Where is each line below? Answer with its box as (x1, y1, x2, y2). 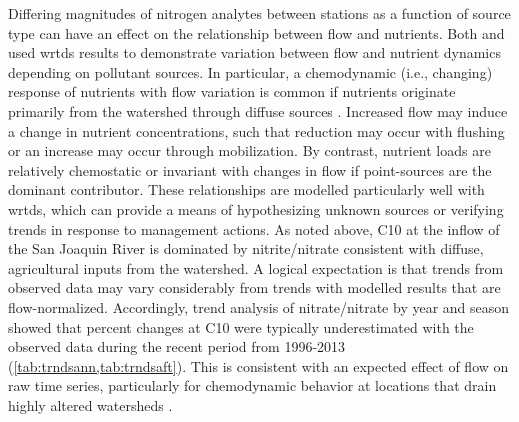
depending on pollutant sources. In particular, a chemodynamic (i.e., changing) (8, 61, 493, 82)
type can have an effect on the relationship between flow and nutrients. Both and (8, 22, 505, 43)
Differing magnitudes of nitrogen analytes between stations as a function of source (8, 3, 511, 23)
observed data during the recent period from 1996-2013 (8, 336, 346, 357)
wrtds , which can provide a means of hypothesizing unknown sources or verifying (8, 198, 504, 219)
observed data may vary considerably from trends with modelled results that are (8, 277, 501, 298)
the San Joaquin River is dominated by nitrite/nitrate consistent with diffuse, (8, 238, 484, 259)
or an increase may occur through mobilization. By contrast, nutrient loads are (8, 140, 491, 161)
